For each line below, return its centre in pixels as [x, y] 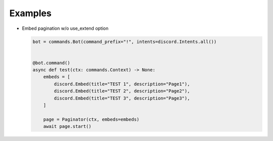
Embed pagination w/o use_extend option [65, 28]
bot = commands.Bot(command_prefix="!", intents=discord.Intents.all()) [125, 41]
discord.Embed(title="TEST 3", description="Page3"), [122, 98]
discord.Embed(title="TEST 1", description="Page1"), [122, 84]
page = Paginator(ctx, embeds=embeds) [91, 119]
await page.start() [67, 127]
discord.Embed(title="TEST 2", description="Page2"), [122, 91]
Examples [30, 13]
